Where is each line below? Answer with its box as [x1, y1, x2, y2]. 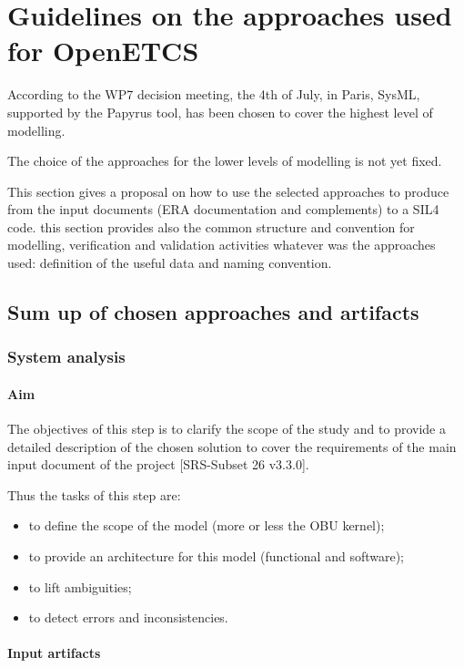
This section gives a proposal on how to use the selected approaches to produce [7, 181, 449, 200]
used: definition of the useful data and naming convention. [7, 253, 332, 272]
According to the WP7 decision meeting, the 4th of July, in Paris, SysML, [7, 85, 420, 104]
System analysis [7, 345, 126, 368]
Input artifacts [7, 643, 101, 663]
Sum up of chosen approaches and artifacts [7, 298, 419, 326]
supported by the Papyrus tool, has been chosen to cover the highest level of [7, 102, 433, 121]
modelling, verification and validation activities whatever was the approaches [7, 235, 436, 254]
